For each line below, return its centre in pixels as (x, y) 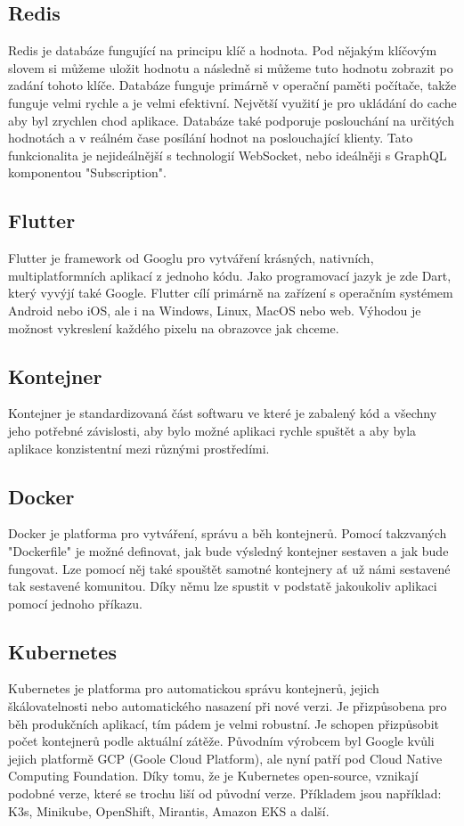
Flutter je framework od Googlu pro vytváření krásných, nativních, (191, 258)
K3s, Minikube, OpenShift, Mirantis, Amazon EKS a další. (169, 810)
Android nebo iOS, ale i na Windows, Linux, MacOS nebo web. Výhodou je (215, 310)
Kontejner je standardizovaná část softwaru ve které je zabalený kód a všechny (223, 413)
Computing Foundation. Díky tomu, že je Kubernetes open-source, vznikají (213, 776)
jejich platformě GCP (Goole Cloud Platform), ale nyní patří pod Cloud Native (225, 758)
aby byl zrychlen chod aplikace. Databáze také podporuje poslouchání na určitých (231, 120)
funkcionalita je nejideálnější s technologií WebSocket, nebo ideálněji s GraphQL (228, 155)
